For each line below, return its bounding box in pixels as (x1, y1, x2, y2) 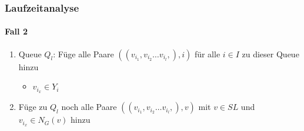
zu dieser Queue (242, 47, 299, 60)
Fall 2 (5, 25, 28, 37)
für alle (194, 47, 221, 60)
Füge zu (18, 101, 48, 113)
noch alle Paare (61, 101, 117, 113)
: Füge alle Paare (53, 47, 114, 60)
